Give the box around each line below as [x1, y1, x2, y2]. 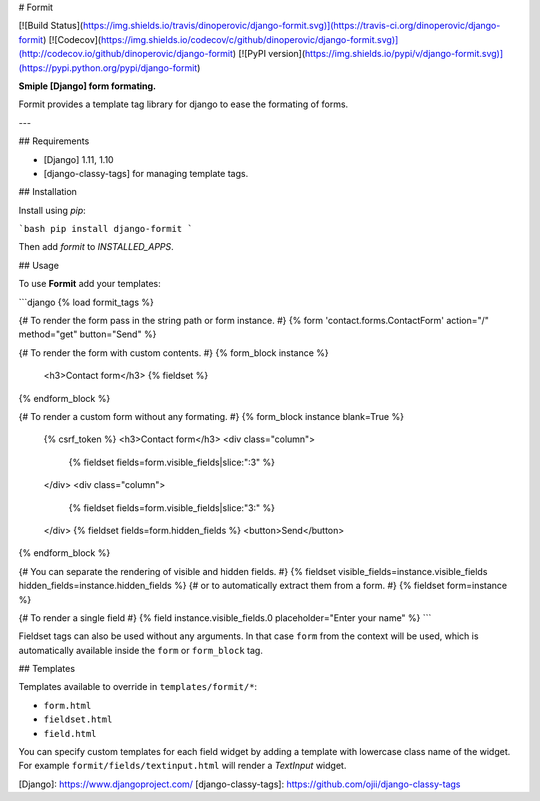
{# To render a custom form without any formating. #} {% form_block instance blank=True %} [18, 410, 405, 422]
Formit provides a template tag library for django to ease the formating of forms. [18, 98, 349, 110]
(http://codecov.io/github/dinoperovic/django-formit [18, 48, 234, 60]
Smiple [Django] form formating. [18, 80, 157, 92]
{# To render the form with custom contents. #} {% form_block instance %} [18, 346, 329, 359]
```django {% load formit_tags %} [18, 296, 154, 308]
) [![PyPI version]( [232, 48, 306, 60]
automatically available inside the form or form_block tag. [18, 644, 264, 656]
